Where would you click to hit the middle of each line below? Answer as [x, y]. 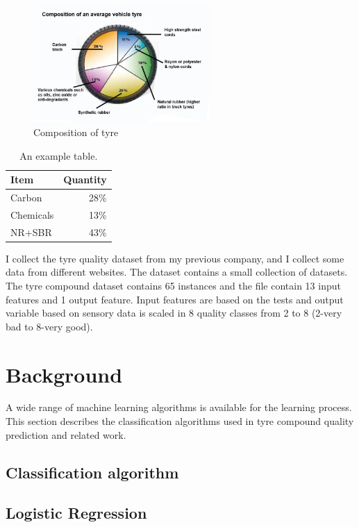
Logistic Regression [76, 513]
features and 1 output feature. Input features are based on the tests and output [175, 299]
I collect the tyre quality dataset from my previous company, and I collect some [175, 258]
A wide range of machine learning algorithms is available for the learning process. [179, 407]
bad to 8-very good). [49, 326]
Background [64, 374]
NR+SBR [31, 232]
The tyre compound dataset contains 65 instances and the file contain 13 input [173, 285]
